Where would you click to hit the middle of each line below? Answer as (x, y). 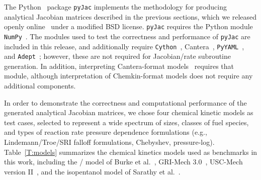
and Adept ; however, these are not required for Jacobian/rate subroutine (117, 56)
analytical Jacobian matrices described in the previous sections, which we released (130, 16)
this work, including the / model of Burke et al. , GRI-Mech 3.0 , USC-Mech (123, 162)
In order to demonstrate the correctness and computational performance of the (125, 102)
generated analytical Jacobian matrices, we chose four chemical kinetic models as (129, 112)
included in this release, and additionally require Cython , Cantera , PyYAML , (124, 46)
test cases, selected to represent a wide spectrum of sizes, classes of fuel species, (126, 122)
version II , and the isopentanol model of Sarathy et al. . (92, 171)
